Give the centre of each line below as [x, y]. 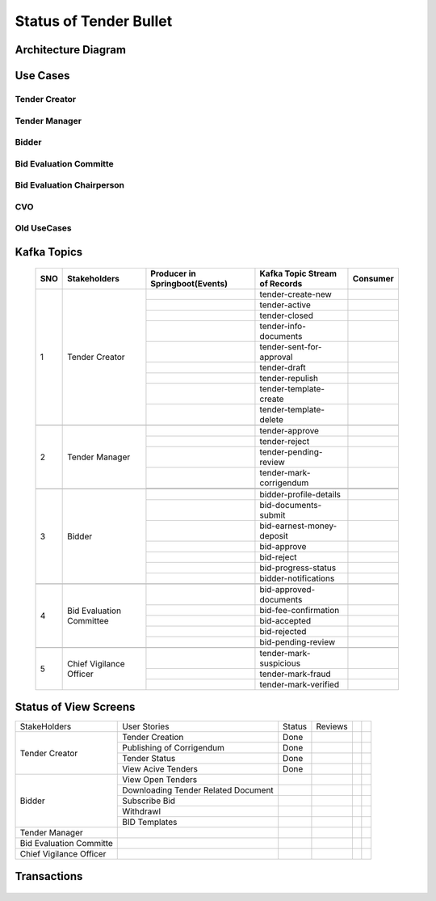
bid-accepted [285, 620]
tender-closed [287, 315]
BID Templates [150, 823]
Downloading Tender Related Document [198, 790]
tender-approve [289, 430]
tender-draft [283, 367]
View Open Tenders [160, 780]
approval [276, 357]
